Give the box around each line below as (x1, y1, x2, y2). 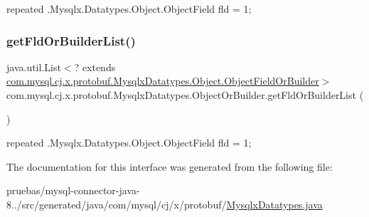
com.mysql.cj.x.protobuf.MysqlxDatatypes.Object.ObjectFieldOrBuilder (6, 73, 319, 88)
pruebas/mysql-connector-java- (6, 183, 140, 198)
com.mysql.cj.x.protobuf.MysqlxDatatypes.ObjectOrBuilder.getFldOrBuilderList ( (6, 88, 364, 102)
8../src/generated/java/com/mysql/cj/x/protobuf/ (6, 196, 227, 211)
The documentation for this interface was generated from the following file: (6, 159, 333, 174)
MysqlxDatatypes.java (226, 196, 323, 211)
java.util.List (6, 59, 61, 74)
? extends (74, 59, 116, 74)
